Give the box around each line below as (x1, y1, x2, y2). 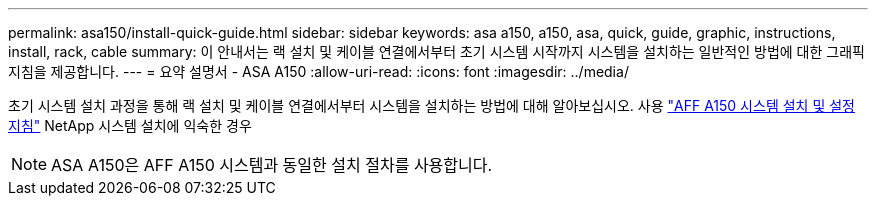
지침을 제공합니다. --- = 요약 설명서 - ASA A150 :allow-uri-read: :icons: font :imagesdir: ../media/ (8, 63, 629, 80)
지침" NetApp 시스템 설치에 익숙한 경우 (8, 117, 252, 134)
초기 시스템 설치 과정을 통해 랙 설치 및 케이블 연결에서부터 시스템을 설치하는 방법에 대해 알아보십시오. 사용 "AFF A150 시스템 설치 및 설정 (8, 97, 855, 114)
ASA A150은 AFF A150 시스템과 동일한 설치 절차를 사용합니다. (51, 155, 493, 175)
